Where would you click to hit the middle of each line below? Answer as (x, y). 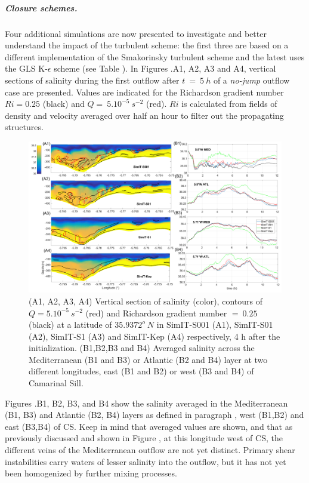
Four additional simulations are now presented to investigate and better (136, 33)
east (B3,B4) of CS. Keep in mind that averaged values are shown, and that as (149, 426)
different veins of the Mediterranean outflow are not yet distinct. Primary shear (150, 450)
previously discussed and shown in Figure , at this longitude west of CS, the (144, 438)
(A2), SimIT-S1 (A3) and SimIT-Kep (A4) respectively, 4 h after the (154, 336)
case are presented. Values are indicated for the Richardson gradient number (144, 92)
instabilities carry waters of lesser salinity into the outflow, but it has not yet (146, 461)
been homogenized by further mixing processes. (91, 473)
